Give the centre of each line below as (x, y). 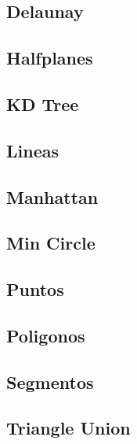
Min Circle (51, 243)
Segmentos (50, 381)
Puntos (35, 289)
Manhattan (52, 196)
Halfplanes (50, 58)
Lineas (32, 150)
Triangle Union (68, 428)
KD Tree (43, 104)
